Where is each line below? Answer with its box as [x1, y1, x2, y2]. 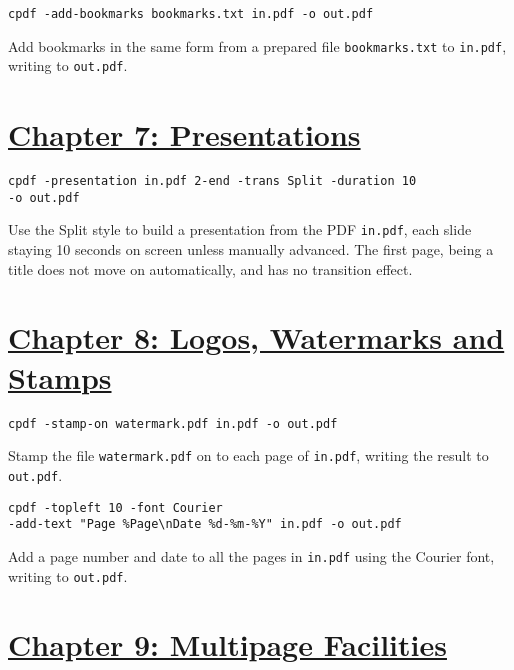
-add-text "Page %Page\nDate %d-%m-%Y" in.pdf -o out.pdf [8, 517, 402, 532]
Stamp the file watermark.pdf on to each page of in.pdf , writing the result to [8, 445, 489, 466]
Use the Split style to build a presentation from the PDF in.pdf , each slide [8, 219, 472, 240]
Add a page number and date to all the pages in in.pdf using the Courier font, [8, 545, 495, 566]
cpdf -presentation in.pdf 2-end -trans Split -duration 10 [8, 174, 417, 189]
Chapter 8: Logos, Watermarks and [8, 317, 505, 358]
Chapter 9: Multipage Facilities [8, 624, 447, 665]
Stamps [8, 356, 112, 397]
